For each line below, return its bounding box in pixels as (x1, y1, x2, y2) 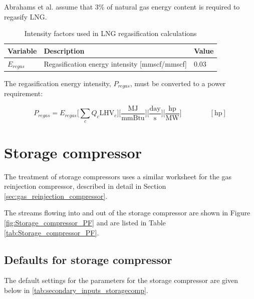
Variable (8, 45, 37, 56)
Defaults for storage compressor (4, 251, 172, 267)
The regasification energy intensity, (4, 78, 111, 88)
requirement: (4, 88, 43, 99)
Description (44, 45, 85, 56)
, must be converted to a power (130, 78, 226, 88)
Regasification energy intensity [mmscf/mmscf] (44, 59, 187, 69)
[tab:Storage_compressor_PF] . (4, 227, 99, 237)
